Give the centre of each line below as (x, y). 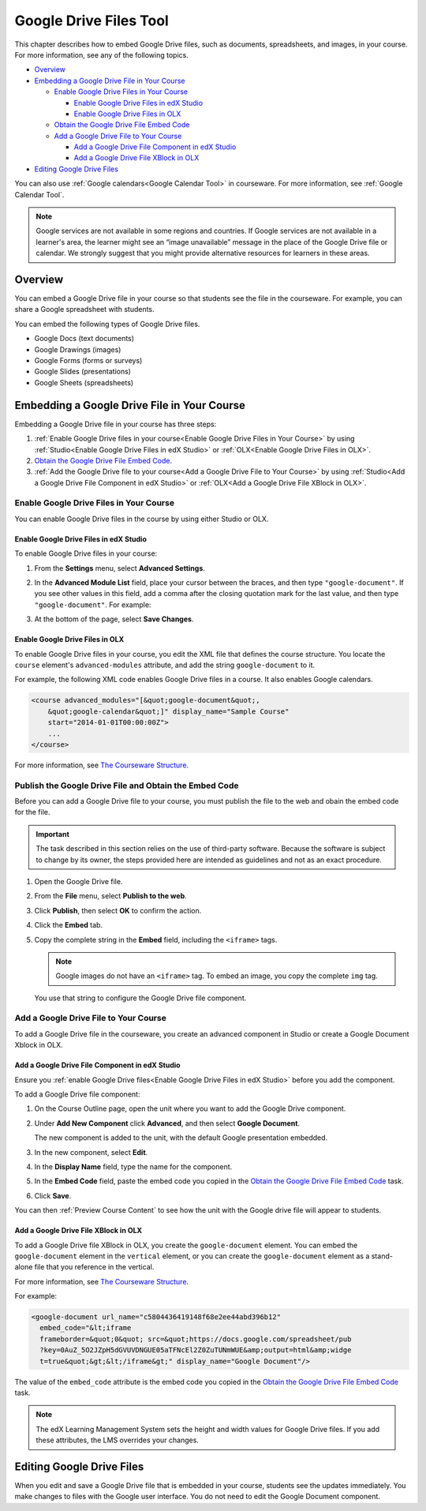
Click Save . (53, 1195)
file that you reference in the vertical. (94, 1267)
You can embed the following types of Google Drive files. (107, 324)
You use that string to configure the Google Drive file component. (140, 998)
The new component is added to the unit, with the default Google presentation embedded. (181, 1138)
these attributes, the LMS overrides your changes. (117, 1440)
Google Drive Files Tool (92, 21)
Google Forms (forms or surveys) (88, 361)
